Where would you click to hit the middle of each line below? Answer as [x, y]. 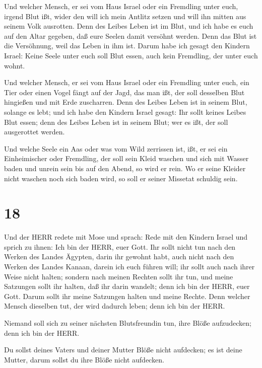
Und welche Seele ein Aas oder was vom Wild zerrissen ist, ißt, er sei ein [116, 148]
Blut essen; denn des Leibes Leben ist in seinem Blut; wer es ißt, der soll [116, 122]
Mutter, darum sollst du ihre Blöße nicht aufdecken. [84, 359]
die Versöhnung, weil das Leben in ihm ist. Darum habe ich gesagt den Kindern [127, 46]
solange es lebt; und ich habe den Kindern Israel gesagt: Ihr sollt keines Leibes [125, 112]
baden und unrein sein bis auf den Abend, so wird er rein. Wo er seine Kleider [125, 168]
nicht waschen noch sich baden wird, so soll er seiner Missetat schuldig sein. [121, 178]
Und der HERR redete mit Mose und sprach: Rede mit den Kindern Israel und [126, 237]
